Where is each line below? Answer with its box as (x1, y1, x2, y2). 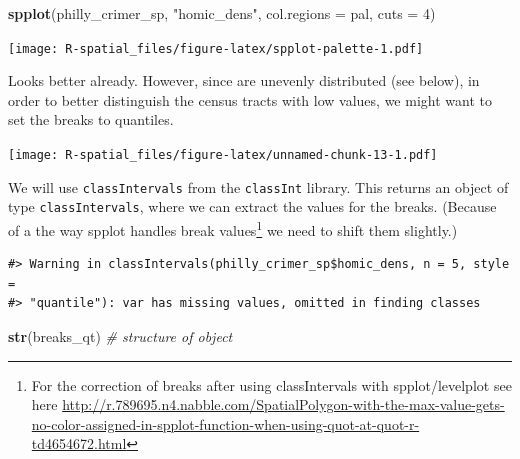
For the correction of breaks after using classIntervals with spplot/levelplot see (31, 374, 512, 395)
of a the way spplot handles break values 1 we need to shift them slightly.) (8, 217, 458, 240)
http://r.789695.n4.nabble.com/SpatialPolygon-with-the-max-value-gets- (62, 394, 505, 415)
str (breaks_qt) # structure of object (8, 326, 233, 347)
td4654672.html (31, 433, 127, 454)
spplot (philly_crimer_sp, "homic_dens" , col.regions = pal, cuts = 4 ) (8, 3, 436, 23)
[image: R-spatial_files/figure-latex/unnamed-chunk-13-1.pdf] (8, 148, 438, 163)
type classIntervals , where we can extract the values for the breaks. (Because (8, 196, 497, 217)
